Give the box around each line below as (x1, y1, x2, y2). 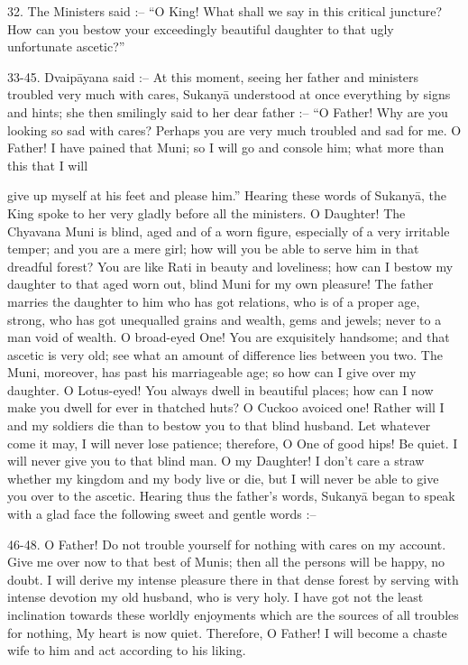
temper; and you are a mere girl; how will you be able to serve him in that (7, 239, 419, 258)
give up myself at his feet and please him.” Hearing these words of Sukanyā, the (7, 186, 446, 205)
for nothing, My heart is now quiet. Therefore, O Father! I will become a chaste (7, 623, 447, 642)
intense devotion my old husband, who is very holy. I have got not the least (7, 587, 424, 606)
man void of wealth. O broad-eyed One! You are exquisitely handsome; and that (7, 328, 450, 346)
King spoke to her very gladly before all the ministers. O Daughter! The (7, 203, 406, 222)
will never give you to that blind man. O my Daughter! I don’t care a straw (7, 451, 425, 470)
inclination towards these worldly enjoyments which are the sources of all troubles (7, 605, 459, 623)
